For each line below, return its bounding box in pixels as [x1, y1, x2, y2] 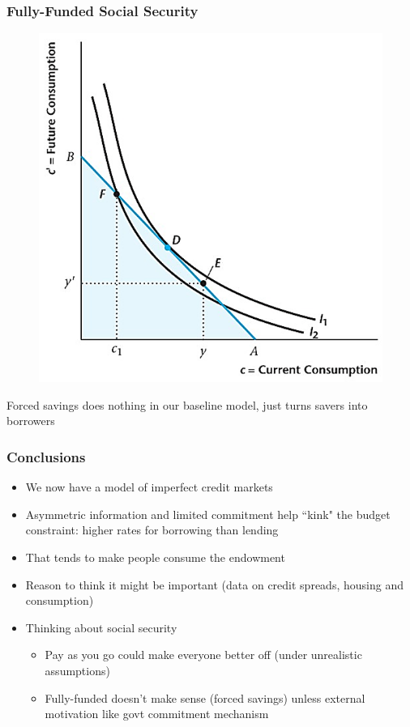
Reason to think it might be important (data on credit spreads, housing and [25, 576, 404, 593]
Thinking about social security [25, 619, 177, 636]
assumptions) [45, 662, 110, 678]
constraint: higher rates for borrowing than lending [25, 521, 279, 538]
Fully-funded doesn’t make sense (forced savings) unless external [45, 689, 365, 706]
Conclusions [6, 446, 86, 466]
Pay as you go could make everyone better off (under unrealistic [45, 646, 362, 663]
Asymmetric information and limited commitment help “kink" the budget [25, 505, 391, 522]
